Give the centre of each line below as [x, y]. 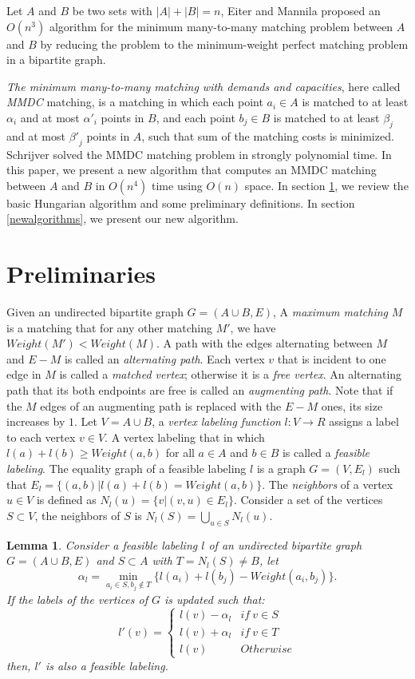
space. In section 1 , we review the [326, 185]
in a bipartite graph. [56, 60]
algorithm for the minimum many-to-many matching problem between [221, 26]
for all [180, 453]
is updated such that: [215, 599]
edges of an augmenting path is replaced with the [161, 405]
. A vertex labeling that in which [185, 437]
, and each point [196, 117]
